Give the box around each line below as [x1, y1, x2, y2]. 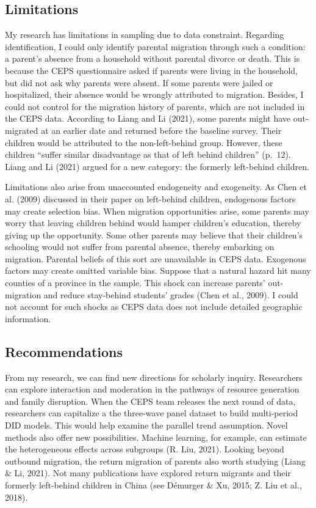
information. [5, 312, 51, 325]
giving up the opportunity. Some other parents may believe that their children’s [5, 228, 303, 241]
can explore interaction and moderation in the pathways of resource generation [5, 383, 300, 396]
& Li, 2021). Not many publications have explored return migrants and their [5, 466, 291, 479]
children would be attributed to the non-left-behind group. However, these [5, 136, 282, 149]
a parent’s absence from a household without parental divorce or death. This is [5, 52, 300, 65]
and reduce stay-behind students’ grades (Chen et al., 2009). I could [43, 288, 298, 301]
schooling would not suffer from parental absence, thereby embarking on [5, 240, 275, 253]
